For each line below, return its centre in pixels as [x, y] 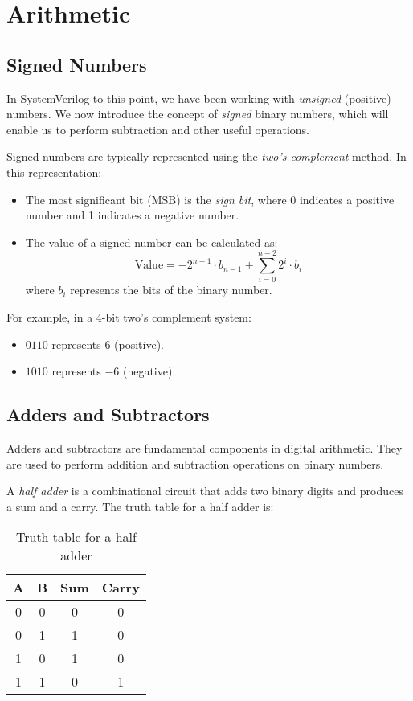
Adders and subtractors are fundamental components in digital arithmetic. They [204, 448]
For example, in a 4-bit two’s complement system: [129, 317]
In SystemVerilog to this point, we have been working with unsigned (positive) [199, 98]
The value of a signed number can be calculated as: [151, 242]
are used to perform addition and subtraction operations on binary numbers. [195, 463]
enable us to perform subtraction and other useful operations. [158, 129]
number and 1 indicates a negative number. [132, 215]
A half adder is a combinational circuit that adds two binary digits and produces [205, 491]
